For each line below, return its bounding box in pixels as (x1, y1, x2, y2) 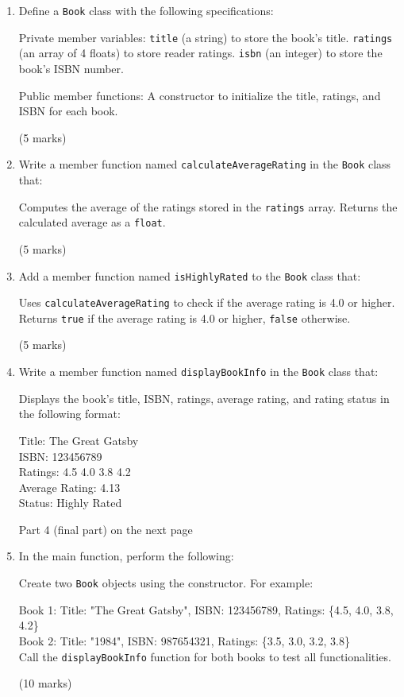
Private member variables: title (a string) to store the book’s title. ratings (18, 29, 393, 45)
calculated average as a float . (18, 214, 166, 230)
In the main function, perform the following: (18, 548, 234, 564)
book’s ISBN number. (18, 60, 124, 76)
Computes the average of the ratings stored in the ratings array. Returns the (18, 198, 398, 215)
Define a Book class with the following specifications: (18, 2, 274, 18)
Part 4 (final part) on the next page (18, 521, 193, 537)
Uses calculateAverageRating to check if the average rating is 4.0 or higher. (18, 294, 395, 311)
